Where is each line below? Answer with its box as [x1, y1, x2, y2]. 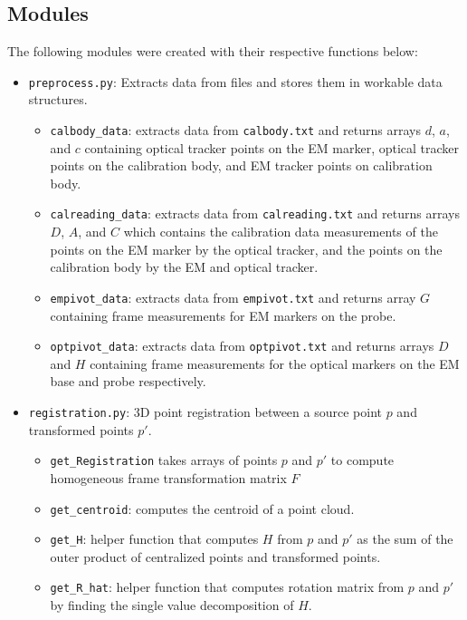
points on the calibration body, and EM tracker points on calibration [50, 156, 433, 175]
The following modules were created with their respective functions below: [7, 42, 418, 61]
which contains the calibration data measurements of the [123, 222, 438, 241]
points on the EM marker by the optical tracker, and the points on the [50, 239, 443, 258]
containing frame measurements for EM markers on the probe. [50, 305, 396, 325]
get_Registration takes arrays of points [50, 450, 278, 470]
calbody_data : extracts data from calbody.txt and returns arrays [50, 121, 421, 140]
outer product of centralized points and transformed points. [50, 547, 381, 566]
